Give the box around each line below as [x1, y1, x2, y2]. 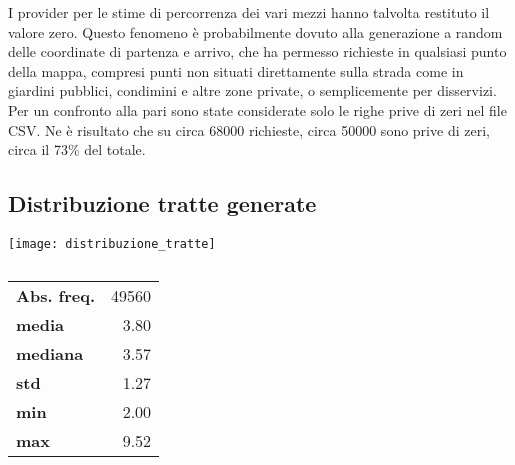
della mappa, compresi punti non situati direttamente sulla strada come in [8, 60, 464, 81]
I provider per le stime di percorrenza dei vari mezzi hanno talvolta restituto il [8, 2, 490, 22]
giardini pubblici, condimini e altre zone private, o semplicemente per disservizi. [8, 80, 497, 101]
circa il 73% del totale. [8, 139, 146, 160]
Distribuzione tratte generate [8, 188, 317, 219]
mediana [16, 341, 84, 365]
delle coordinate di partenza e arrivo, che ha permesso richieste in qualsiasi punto [8, 41, 507, 62]
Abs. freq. [16, 283, 96, 307]
